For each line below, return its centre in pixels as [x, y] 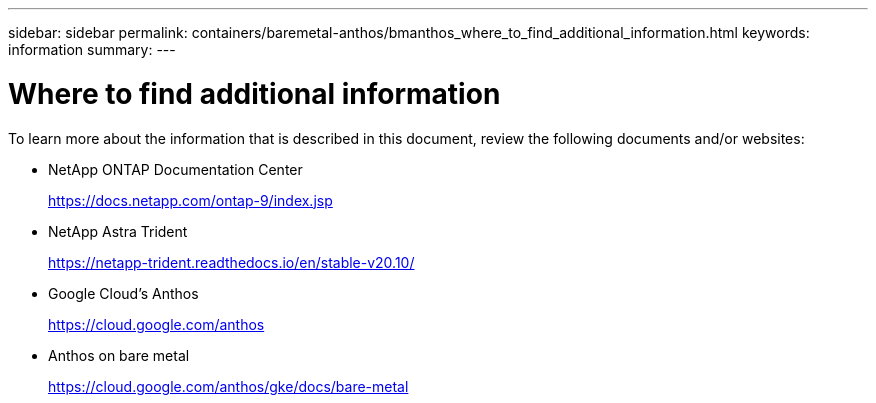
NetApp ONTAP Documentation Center [175, 169]
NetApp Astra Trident [118, 231]
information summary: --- [92, 49]
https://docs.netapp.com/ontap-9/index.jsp [190, 200]
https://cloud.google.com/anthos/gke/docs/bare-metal [228, 386]
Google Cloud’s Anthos [123, 293]
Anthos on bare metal [119, 355]
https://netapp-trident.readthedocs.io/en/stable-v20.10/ [231, 262]
